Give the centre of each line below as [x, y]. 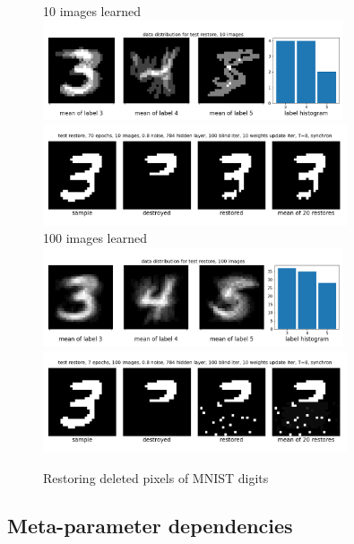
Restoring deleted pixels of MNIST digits [156, 477]
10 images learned [92, 11]
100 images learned [95, 238]
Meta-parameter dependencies [150, 526]
